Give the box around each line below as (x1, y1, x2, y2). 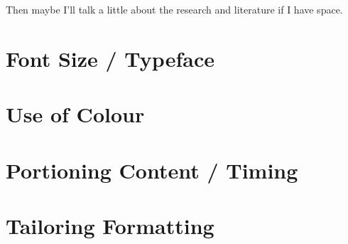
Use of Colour (6, 100, 145, 129)
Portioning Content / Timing (6, 155, 298, 184)
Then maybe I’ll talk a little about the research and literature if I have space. (6, 2, 343, 16)
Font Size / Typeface (6, 43, 214, 73)
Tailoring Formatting (6, 211, 214, 240)
